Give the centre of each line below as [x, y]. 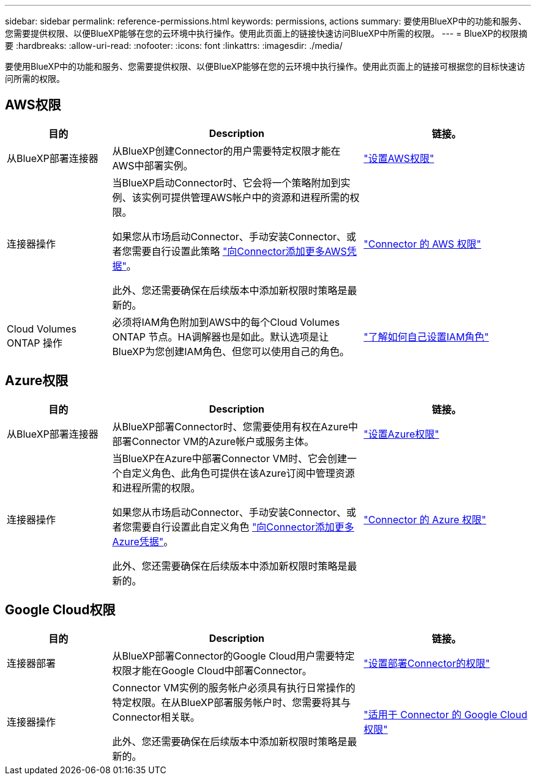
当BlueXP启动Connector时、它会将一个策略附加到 [226, 182]
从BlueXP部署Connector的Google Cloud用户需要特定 [233, 656]
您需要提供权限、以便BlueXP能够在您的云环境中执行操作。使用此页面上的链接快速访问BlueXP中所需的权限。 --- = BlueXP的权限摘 [266, 33]
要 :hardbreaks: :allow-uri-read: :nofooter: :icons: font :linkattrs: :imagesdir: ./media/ [174, 46]
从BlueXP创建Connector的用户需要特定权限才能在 [226, 151]
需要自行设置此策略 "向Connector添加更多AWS [239, 251]
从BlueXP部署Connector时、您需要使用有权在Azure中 [235, 426]
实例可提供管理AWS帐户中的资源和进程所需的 [246, 197]
